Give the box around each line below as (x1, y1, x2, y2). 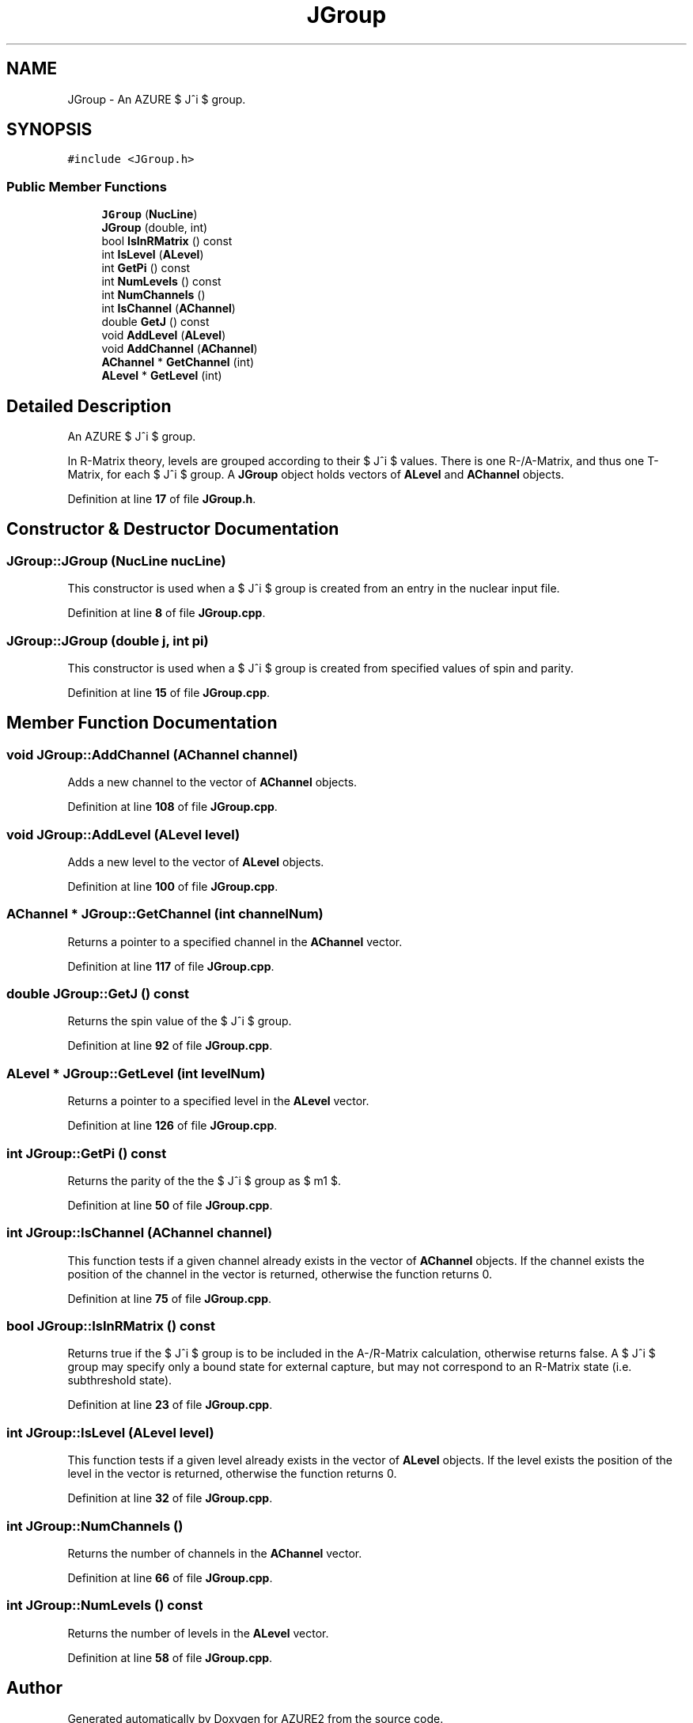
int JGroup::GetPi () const (6, 1145, 167, 1161)
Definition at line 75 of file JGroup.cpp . (67, 1291, 272, 1305)
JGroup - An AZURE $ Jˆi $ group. (67, 92, 246, 106)
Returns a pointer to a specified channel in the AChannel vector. (67, 934, 403, 949)
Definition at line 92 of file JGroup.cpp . (67, 1039, 273, 1053)
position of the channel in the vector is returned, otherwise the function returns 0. (67, 1267, 493, 1281)
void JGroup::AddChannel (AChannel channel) (6, 746, 298, 763)
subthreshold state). (67, 1373, 172, 1388)
